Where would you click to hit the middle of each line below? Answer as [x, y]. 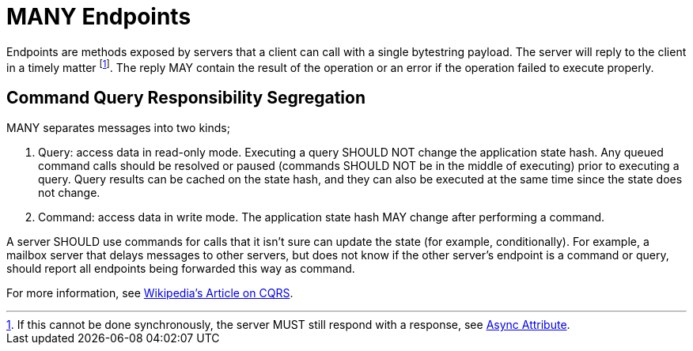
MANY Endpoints [99, 17]
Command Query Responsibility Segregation [186, 97]
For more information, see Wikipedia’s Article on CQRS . [150, 293]
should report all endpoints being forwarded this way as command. [181, 269]
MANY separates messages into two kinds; [118, 128]
